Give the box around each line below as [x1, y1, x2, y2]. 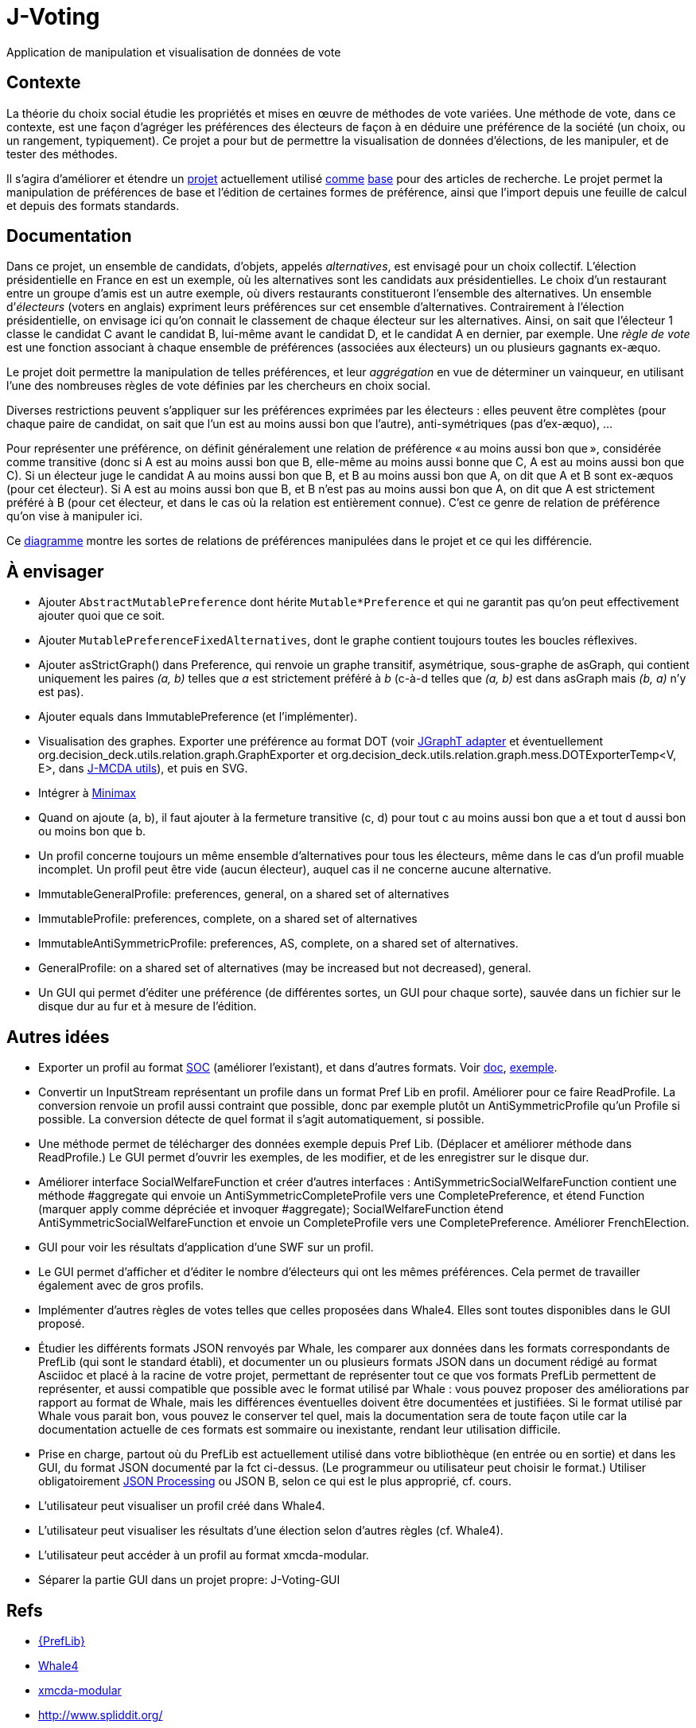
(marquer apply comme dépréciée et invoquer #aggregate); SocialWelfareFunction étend [38, 1202, 504, 1216]
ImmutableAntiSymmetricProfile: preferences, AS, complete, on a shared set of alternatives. [38, 936, 519, 951]
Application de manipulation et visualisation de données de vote [6, 45, 341, 59]
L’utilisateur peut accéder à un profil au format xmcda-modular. [38, 1548, 369, 1563]
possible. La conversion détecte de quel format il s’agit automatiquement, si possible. [38, 1112, 484, 1127]
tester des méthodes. [6, 146, 118, 161]
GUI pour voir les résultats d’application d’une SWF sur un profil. [38, 1240, 374, 1255]
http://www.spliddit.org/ [38, 1707, 163, 1722]
